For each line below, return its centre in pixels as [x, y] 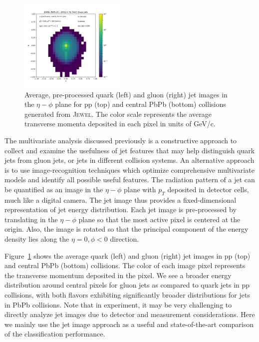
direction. [125, 239]
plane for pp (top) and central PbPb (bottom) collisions [140, 104]
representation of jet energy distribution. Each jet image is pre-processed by [121, 209]
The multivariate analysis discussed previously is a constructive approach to [121, 140]
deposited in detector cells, [208, 189]
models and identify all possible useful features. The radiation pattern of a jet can [130, 179]
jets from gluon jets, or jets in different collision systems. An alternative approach [129, 160]
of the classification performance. [55, 334]
